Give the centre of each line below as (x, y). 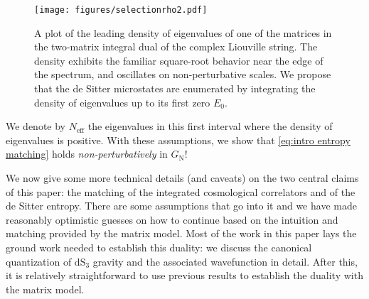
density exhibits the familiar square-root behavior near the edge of (179, 60)
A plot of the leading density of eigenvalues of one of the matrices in (183, 32)
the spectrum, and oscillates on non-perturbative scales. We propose (183, 74)
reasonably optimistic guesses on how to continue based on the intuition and (172, 219)
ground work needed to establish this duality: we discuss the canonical (159, 247)
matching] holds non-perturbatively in (87, 154)
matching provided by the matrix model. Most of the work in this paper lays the (181, 233)
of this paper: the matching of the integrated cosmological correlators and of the (181, 191)
